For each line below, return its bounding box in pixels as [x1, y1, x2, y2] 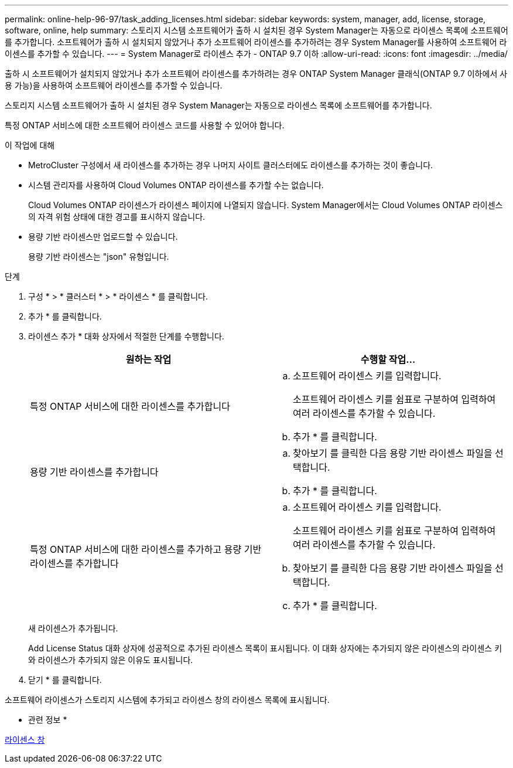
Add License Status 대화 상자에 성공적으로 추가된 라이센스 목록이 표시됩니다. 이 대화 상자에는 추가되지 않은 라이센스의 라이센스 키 [28, 643, 502, 653]
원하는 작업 [125, 354, 172, 365]
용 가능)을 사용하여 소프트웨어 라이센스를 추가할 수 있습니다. [5, 80, 223, 90]
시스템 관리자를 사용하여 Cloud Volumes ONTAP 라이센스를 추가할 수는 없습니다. [28, 180, 324, 190]
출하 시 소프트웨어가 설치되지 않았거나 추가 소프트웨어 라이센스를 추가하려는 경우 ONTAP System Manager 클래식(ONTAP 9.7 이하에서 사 [5, 69, 508, 79]
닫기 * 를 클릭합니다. [28, 675, 102, 685]
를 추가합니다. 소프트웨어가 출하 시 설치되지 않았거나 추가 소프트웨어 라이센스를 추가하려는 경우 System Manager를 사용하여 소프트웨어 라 [5, 37, 507, 47]
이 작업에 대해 [5, 140, 55, 150]
